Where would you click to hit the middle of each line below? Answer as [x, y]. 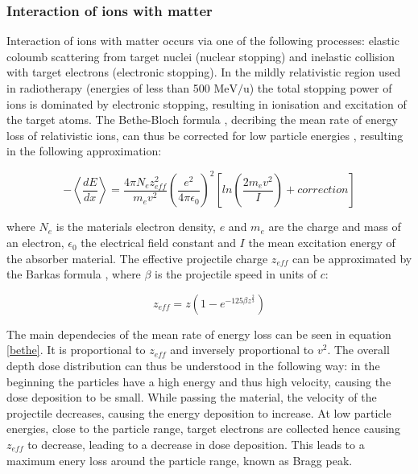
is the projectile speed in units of [236, 274]
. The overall [358, 350]
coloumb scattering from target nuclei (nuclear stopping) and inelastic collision [201, 56]
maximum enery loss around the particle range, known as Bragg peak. [180, 460]
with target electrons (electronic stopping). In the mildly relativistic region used [204, 72]
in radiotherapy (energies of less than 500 [108, 88]
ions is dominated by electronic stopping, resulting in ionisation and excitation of [207, 103]
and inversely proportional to [242, 350]
